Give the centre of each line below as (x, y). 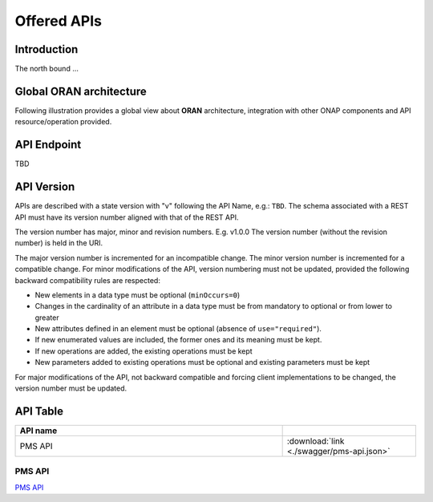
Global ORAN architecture (81, 91)
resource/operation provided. (63, 122)
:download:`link (316, 441)
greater (47, 318)
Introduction (47, 49)
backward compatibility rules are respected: (87, 280)
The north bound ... (47, 69)
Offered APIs (59, 21)
